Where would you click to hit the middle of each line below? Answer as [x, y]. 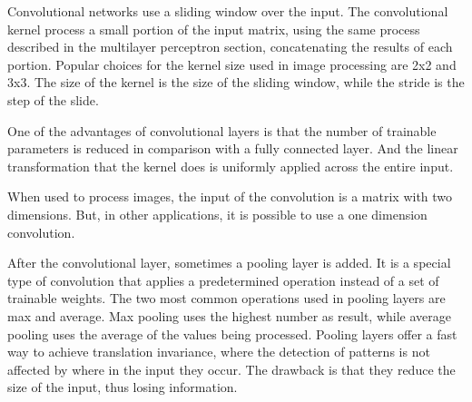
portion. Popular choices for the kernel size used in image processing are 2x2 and [232, 64]
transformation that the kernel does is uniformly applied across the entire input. [231, 166]
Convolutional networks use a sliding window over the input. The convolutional [228, 11]
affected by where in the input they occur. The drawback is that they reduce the [231, 369]
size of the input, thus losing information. [123, 387]
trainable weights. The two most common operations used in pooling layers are [226, 298]
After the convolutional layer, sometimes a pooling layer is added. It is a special [229, 263]
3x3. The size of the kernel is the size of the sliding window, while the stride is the [236, 82]
